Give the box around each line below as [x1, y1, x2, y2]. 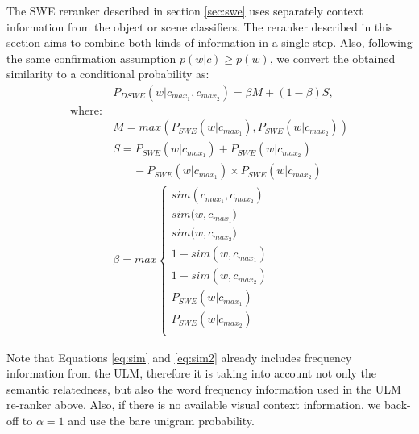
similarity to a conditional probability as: [6, 65, 209, 82]
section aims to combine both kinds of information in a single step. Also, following [6, 34, 413, 51]
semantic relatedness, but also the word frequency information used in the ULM [6, 380, 401, 397]
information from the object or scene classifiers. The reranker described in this [6, 18, 393, 35]
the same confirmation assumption [6, 49, 176, 66]
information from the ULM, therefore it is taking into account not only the [6, 365, 376, 382]
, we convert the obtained [269, 49, 396, 66]
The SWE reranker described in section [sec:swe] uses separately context [6, 2, 363, 19]
